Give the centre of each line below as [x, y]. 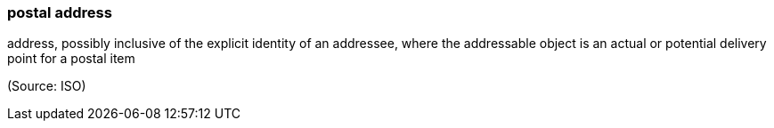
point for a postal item [71, 59]
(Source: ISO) [47, 86]
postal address [60, 12]
